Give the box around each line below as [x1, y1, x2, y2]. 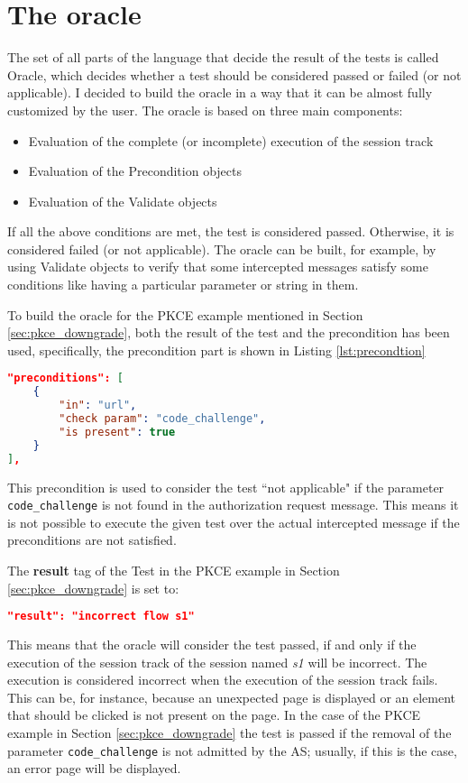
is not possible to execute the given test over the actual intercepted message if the [7, 512, 460, 531]
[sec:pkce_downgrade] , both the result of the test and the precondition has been [7, 323, 450, 342]
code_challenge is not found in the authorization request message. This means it [7, 495, 459, 514]
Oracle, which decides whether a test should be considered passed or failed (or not [7, 65, 462, 84]
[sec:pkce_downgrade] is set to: [7, 578, 179, 597]
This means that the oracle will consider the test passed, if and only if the [7, 635, 417, 654]
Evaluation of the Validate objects [28, 191, 217, 210]
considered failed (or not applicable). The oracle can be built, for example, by [7, 239, 436, 258]
